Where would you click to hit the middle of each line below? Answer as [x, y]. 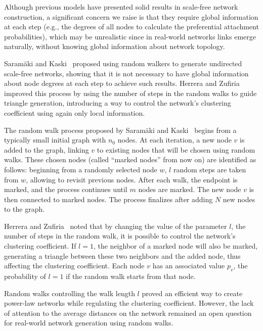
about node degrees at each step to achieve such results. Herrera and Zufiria [122, 83]
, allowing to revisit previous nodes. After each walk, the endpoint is [132, 179]
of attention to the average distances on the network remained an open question [128, 313]
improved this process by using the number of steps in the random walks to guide [130, 93]
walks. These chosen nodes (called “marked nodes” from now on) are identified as [130, 159]
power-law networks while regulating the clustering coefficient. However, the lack [129, 303]
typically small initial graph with [55, 140]
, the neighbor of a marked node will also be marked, [176, 246]
